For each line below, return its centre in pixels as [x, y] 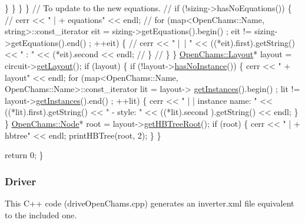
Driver [21, 181]
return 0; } [24, 155]
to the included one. [41, 214]
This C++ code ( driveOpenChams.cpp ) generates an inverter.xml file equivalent [150, 203]
